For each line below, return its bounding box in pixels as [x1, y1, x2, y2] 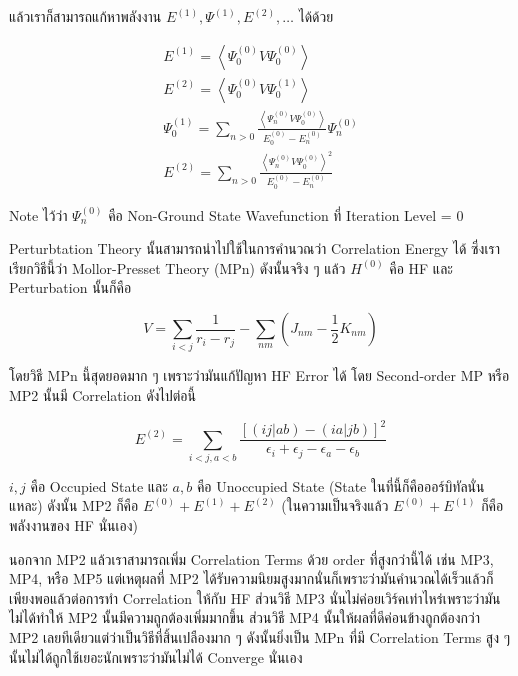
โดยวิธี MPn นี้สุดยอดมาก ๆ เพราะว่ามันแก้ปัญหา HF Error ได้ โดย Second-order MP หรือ [9, 365, 510, 386]
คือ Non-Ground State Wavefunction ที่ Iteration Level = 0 [108, 204, 464, 225]
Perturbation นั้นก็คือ [9, 277, 132, 298]
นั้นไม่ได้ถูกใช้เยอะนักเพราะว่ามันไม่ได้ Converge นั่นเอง [9, 646, 303, 667]
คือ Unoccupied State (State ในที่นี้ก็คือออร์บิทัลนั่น [196, 475, 485, 496]
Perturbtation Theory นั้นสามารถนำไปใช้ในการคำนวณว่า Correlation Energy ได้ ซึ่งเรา [9, 238, 500, 259]
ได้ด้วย [298, 6, 334, 26]
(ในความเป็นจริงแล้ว [281, 495, 389, 516]
